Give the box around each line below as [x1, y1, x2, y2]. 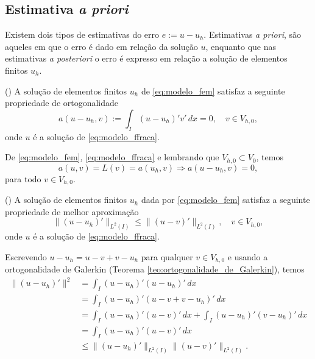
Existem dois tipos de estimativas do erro [5, 28, 160, 41]
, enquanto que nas [205, 40, 277, 52]
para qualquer [141, 250, 193, 263]
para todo [5, 172, 41, 185]
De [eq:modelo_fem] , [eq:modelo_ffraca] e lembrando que [5, 151, 219, 163]
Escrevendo [5, 250, 47, 263]
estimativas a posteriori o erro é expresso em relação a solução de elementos [5, 52, 288, 65]
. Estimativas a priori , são [204, 28, 302, 41]
